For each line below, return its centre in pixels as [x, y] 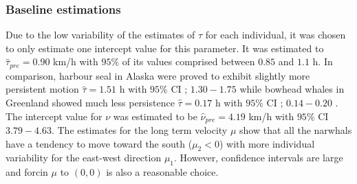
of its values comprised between [188, 61]
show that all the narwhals [296, 130]
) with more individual [267, 143]
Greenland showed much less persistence [90, 103]
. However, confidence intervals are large [259, 158]
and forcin [27, 172]
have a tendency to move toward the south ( [99, 143]
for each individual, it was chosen [275, 35]
